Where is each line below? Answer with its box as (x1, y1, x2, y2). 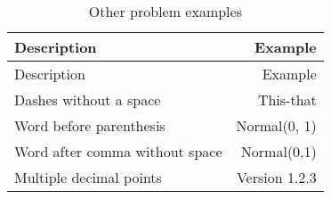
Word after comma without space (14, 141, 222, 162)
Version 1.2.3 (236, 167, 317, 187)
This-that (257, 89, 317, 110)
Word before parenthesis (14, 115, 165, 136)
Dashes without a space (14, 89, 161, 110)
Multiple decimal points (14, 167, 162, 187)
